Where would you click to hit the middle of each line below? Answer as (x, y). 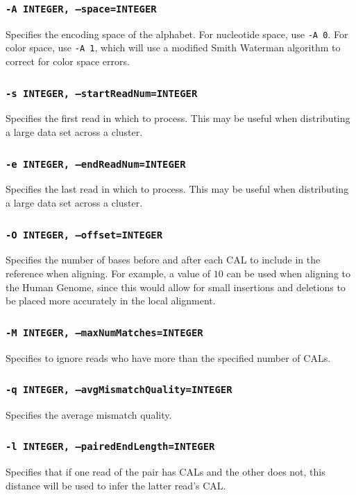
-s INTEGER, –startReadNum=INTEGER (102, 93)
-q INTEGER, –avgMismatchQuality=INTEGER (119, 390)
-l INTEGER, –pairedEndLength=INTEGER (110, 447)
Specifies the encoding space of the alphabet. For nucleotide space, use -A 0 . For (177, 34)
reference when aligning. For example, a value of (108, 273)
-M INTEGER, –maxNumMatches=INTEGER (104, 332)
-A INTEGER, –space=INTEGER (81, 9)
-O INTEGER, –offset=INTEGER (84, 235)
